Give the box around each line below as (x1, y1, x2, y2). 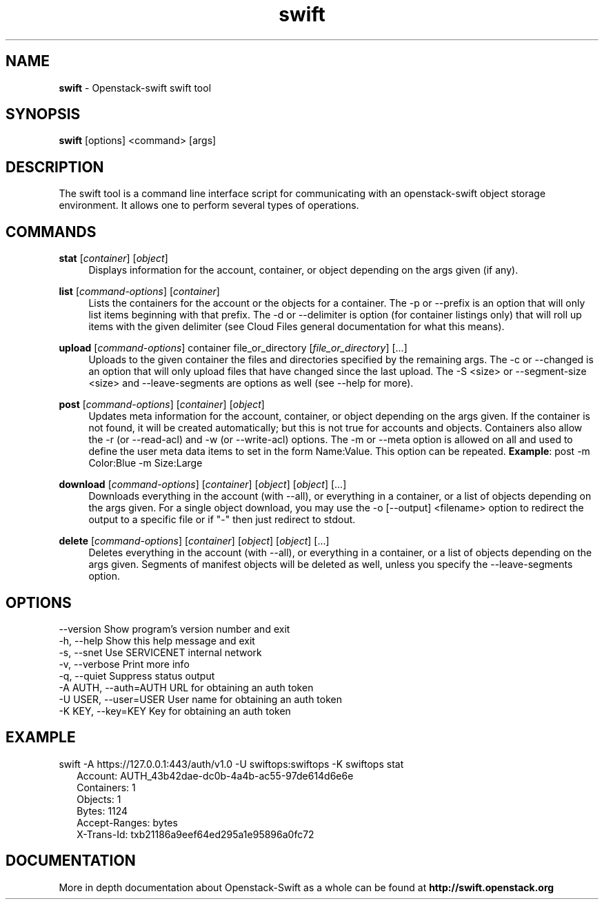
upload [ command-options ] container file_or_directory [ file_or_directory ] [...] (59, 342, 407, 354)
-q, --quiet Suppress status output (59, 669, 215, 682)
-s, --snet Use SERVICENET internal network (59, 646, 262, 658)
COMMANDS (6, 223, 97, 241)
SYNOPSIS (6, 105, 81, 123)
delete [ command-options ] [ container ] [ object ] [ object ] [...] (59, 535, 330, 547)
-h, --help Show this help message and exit (59, 634, 255, 647)
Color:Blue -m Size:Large (88, 457, 203, 469)
